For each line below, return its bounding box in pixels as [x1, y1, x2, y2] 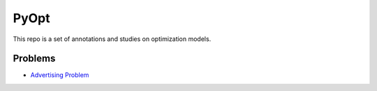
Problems [13, 53, 56, 65]
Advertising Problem [30, 71, 89, 79]
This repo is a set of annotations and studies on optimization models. [13, 35, 212, 43]
